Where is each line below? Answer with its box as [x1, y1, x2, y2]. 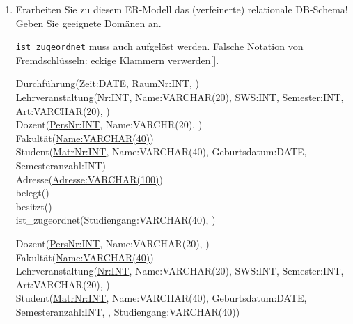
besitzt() [15, 199, 52, 213]
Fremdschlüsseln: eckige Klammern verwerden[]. [15, 52, 219, 67]
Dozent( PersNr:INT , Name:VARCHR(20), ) [15, 117, 203, 132]
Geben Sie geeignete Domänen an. [15, 15, 162, 30]
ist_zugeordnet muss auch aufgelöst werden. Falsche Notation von [15, 39, 304, 54]
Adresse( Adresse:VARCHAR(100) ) [15, 171, 163, 186]
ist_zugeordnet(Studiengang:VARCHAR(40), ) [15, 213, 216, 227]
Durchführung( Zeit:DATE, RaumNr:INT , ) [15, 76, 199, 91]
